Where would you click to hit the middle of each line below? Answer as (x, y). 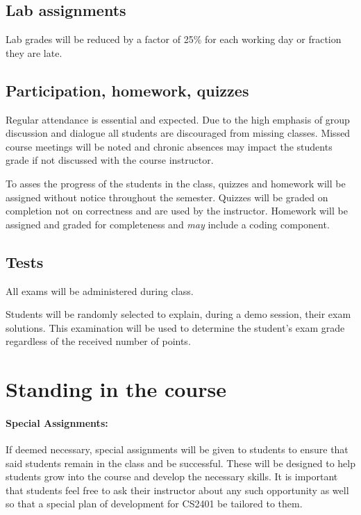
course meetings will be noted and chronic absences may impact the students (169, 146)
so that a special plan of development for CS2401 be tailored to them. (154, 504)
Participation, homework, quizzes (127, 90)
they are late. (34, 52)
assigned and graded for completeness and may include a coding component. (168, 224)
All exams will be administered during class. (100, 290)
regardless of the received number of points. (98, 341)
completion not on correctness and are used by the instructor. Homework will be (177, 211)
